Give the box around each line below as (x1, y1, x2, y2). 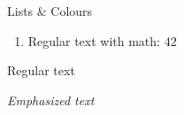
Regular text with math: (27, 31, 160, 50)
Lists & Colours (7, 2, 93, 19)
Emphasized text (7, 90, 95, 109)
